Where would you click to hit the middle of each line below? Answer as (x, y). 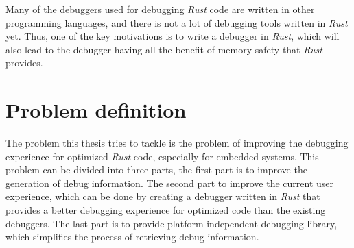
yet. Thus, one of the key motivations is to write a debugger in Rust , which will (173, 36)
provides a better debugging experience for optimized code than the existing (166, 210)
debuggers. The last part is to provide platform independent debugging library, (172, 223)
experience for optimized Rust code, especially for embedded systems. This (162, 156)
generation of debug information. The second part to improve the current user (170, 183)
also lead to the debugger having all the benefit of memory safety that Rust (164, 49)
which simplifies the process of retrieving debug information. (132, 237)
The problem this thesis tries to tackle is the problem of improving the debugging (177, 143)
